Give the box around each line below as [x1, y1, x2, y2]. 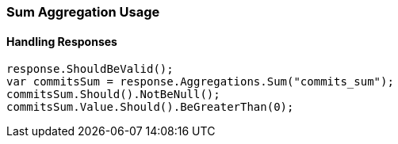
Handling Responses [6, 34, 117, 48]
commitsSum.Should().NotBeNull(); [6, 88, 220, 101]
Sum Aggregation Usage [6, 4, 160, 20]
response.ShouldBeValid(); [6, 63, 174, 76]
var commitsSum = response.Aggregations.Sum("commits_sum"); [6, 75, 394, 89]
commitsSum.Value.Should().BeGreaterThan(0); [6, 100, 294, 114]
